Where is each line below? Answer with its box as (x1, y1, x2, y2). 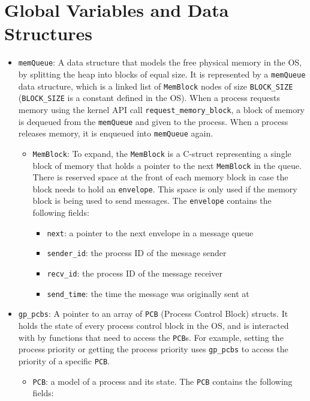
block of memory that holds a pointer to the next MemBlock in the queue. (32, 159, 302, 171)
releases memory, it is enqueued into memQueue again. (18, 127, 213, 139)
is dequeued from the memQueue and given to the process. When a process (18, 115, 288, 127)
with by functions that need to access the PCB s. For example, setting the (18, 331, 284, 343)
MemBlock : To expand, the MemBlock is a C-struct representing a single (32, 147, 291, 159)
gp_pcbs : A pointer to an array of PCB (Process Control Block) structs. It (18, 307, 288, 320)
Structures (4, 21, 93, 46)
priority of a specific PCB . (18, 354, 110, 367)
